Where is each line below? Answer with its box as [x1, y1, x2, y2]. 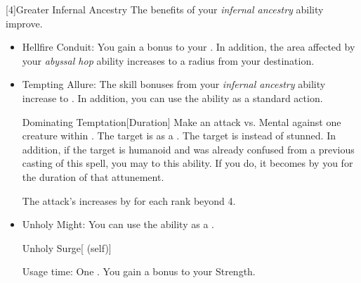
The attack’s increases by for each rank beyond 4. [22, 193, 236, 208]
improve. [6, 15, 43, 30]
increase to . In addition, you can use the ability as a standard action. [22, 90, 323, 105]
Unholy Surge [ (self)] [22, 240, 112, 255]
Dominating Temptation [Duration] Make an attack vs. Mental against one [22, 114, 341, 129]
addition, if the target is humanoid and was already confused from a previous [22, 141, 355, 156]
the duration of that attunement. [22, 169, 164, 184]
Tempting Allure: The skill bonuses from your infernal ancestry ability [22, 77, 326, 92]
